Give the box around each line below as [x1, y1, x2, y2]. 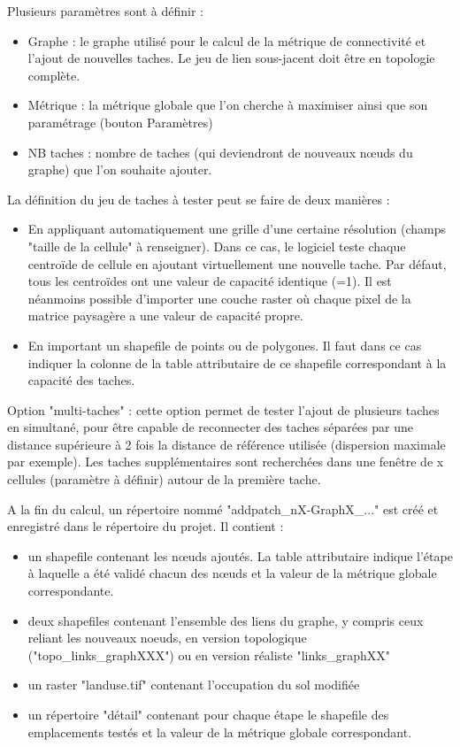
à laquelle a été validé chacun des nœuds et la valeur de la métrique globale [27, 564, 437, 582]
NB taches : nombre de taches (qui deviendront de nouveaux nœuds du [27, 142, 413, 161]
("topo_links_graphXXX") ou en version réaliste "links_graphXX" [27, 645, 390, 664]
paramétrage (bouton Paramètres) [27, 112, 213, 131]
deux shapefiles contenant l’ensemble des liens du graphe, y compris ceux [27, 611, 424, 629]
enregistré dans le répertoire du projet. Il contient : [7, 517, 284, 535]
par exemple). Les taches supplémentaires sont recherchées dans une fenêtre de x [7, 452, 444, 471]
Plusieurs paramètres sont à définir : [7, 2, 203, 19]
